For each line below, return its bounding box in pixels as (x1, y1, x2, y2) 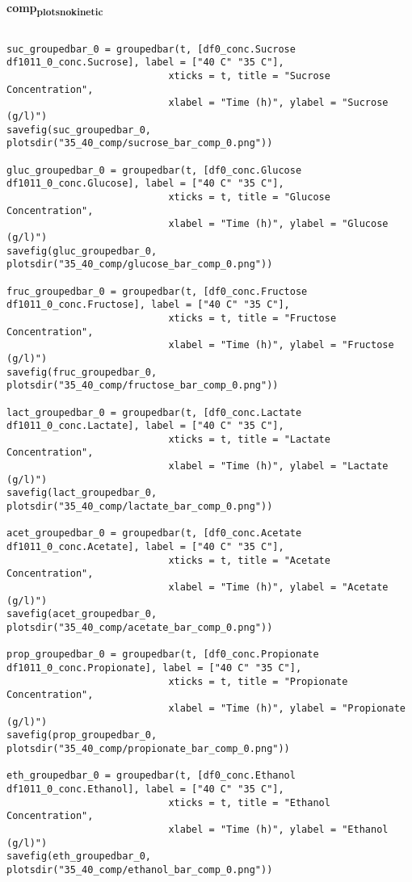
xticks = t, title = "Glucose (168, 191, 330, 203)
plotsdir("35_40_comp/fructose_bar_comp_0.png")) (6, 380, 279, 392)
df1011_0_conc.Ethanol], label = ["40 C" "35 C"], (6, 783, 284, 795)
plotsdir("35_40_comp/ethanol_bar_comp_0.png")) (6, 863, 273, 876)
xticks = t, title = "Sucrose (168, 70, 330, 82)
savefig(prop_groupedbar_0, (6, 729, 158, 741)
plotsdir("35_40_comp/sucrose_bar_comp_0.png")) (6, 137, 273, 149)
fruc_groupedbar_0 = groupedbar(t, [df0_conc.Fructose (6, 285, 308, 297)
